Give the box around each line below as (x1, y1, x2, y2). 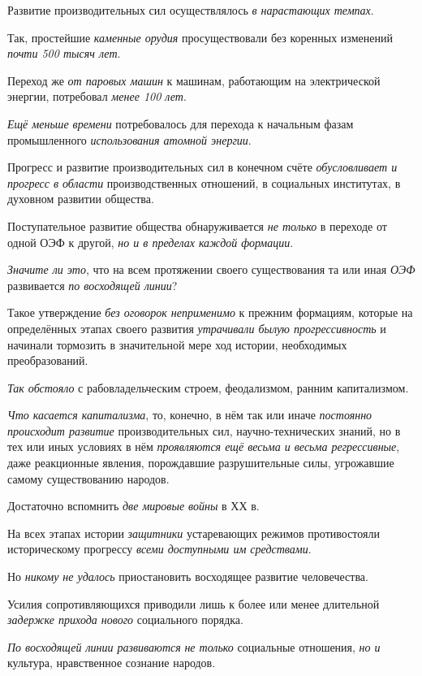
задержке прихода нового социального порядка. (7, 611, 243, 628)
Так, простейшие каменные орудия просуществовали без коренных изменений (7, 28, 393, 45)
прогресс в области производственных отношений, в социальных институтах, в (7, 174, 401, 191)
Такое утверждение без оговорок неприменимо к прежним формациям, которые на (7, 304, 413, 321)
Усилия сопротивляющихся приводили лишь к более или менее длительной (7, 595, 380, 612)
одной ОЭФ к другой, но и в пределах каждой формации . (7, 233, 294, 250)
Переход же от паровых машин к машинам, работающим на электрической (7, 71, 381, 89)
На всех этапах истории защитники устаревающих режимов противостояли (7, 524, 380, 541)
